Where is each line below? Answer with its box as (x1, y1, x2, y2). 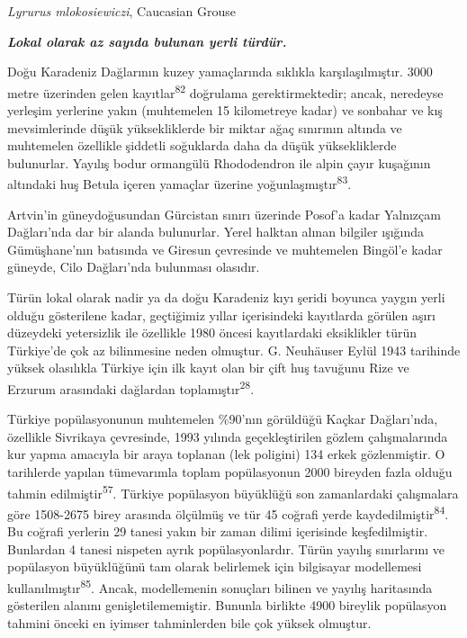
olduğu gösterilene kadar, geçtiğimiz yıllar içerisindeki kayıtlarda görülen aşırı (7, 305, 436, 324)
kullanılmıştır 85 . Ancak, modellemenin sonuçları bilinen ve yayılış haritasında (7, 575, 433, 597)
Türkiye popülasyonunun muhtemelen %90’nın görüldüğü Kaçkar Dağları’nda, (7, 409, 438, 428)
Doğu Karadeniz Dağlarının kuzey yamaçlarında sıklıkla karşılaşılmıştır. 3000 (7, 62, 433, 81)
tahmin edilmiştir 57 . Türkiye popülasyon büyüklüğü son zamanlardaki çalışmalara (7, 481, 459, 502)
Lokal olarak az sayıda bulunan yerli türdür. (7, 31, 287, 50)
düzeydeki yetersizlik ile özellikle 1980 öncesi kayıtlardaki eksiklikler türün (7, 323, 418, 342)
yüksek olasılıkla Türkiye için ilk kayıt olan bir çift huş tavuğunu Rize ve (7, 358, 409, 377)
